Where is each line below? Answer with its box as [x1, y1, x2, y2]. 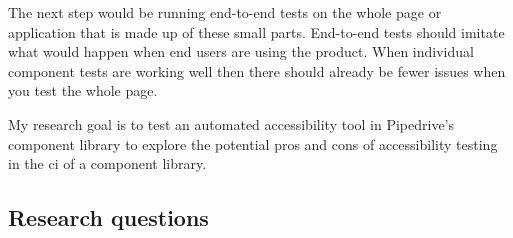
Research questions [8, 202, 209, 233]
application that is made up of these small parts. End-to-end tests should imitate [8, 21, 505, 42]
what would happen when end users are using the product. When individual [8, 41, 474, 62]
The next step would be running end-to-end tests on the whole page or [8, 2, 442, 22]
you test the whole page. [8, 80, 158, 101]
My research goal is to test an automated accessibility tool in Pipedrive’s [8, 113, 455, 134]
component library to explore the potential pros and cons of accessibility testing [8, 133, 498, 154]
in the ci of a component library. [8, 153, 207, 174]
